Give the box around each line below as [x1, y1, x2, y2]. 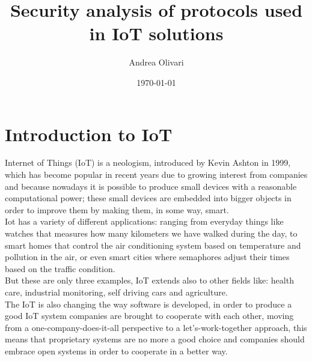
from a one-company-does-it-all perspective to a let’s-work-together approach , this [5, 321, 307, 333]
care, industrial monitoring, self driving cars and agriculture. [5, 285, 228, 298]
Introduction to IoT [5, 121, 173, 146]
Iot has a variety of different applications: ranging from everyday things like [5, 215, 284, 228]
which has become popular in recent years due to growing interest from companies [5, 168, 308, 181]
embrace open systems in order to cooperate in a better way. [5, 344, 228, 357]
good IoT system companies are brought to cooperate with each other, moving [5, 309, 294, 322]
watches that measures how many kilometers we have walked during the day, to [5, 227, 298, 239]
